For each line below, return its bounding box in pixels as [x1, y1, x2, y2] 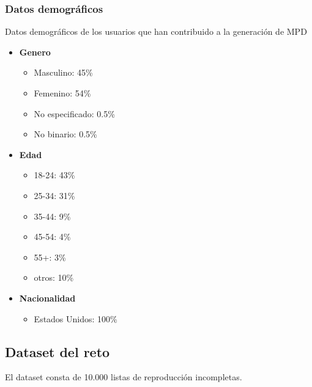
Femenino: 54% [34, 87, 91, 99]
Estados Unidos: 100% [34, 312, 117, 325]
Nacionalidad [19, 291, 76, 304]
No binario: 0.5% [34, 128, 97, 140]
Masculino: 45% [34, 66, 93, 79]
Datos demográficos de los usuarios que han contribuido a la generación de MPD [5, 25, 307, 38]
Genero [19, 45, 51, 58]
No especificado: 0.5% [34, 107, 115, 120]
